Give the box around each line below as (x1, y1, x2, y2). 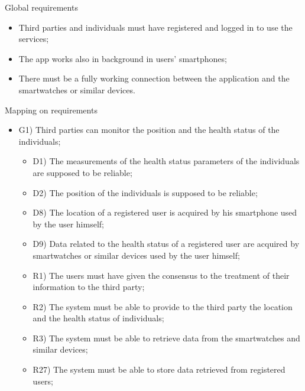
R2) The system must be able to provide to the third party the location (33, 300, 293, 312)
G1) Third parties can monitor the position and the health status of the (18, 123, 280, 136)
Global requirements (5, 1, 78, 13)
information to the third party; (33, 281, 145, 293)
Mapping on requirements (5, 103, 98, 116)
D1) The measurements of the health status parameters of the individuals (33, 155, 300, 167)
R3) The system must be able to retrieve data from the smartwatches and (33, 331, 300, 344)
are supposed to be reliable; (33, 166, 132, 178)
